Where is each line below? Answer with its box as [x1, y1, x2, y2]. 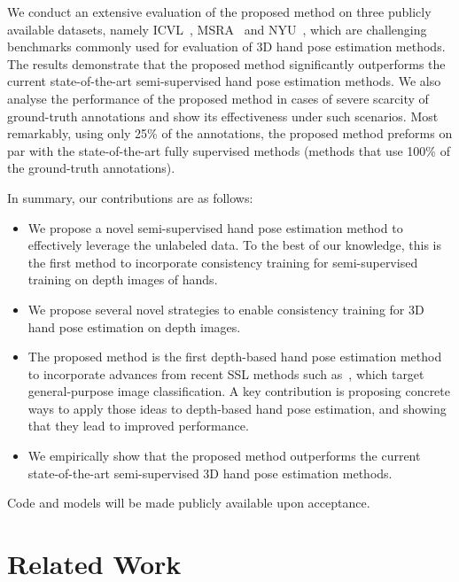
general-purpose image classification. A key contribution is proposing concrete [27, 382, 450, 400]
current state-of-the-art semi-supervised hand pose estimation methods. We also [7, 72, 441, 90]
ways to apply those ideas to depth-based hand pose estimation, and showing [27, 399, 447, 417]
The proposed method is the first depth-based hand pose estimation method [27, 347, 442, 366]
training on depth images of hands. [27, 270, 218, 289]
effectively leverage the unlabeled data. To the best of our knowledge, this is [27, 236, 441, 254]
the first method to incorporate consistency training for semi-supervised [27, 252, 418, 271]
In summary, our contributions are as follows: [7, 188, 253, 206]
